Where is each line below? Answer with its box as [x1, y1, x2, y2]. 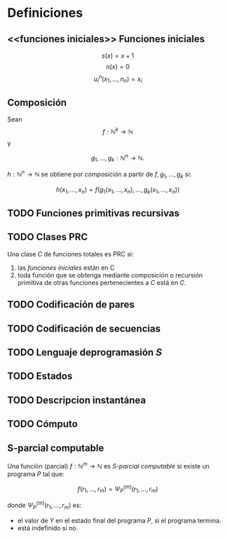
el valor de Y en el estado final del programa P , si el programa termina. [17, 516, 222, 525]
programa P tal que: [7, 469, 65, 478]
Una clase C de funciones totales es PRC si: [7, 249, 134, 258]
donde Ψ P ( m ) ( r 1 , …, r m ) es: [7, 500, 82, 511]
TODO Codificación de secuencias [7, 322, 161, 334]
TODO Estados [7, 370, 73, 382]
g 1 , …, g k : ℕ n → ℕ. [90, 152, 145, 164]
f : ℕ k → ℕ [102, 126, 133, 136]
